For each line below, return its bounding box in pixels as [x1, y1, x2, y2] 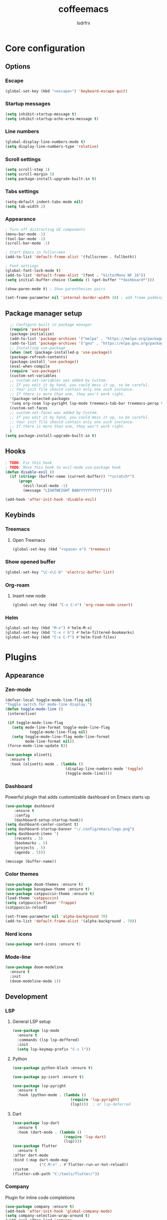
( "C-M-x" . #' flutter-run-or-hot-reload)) [39, 1162, 129, 1167]
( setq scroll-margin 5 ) [5, 172, 55, 177]
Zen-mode [5, 686, 31, 693]
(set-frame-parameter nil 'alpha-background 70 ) [5, 914, 108, 919]
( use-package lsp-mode [12, 1028, 60, 1033]
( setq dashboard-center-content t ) [5, 822, 79, 827]
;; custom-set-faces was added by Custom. [9, 410, 99, 415]
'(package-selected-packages [9, 397, 70, 402]
